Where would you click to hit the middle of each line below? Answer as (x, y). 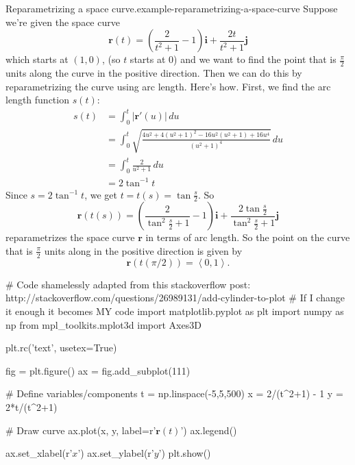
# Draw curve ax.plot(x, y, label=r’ (81, 430)
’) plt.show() (185, 453)
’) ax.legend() (209, 430)
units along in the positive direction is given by (143, 250)
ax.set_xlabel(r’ (39, 453)
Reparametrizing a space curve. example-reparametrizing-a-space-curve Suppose (172, 8)
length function (37, 100)
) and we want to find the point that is (255, 59)
